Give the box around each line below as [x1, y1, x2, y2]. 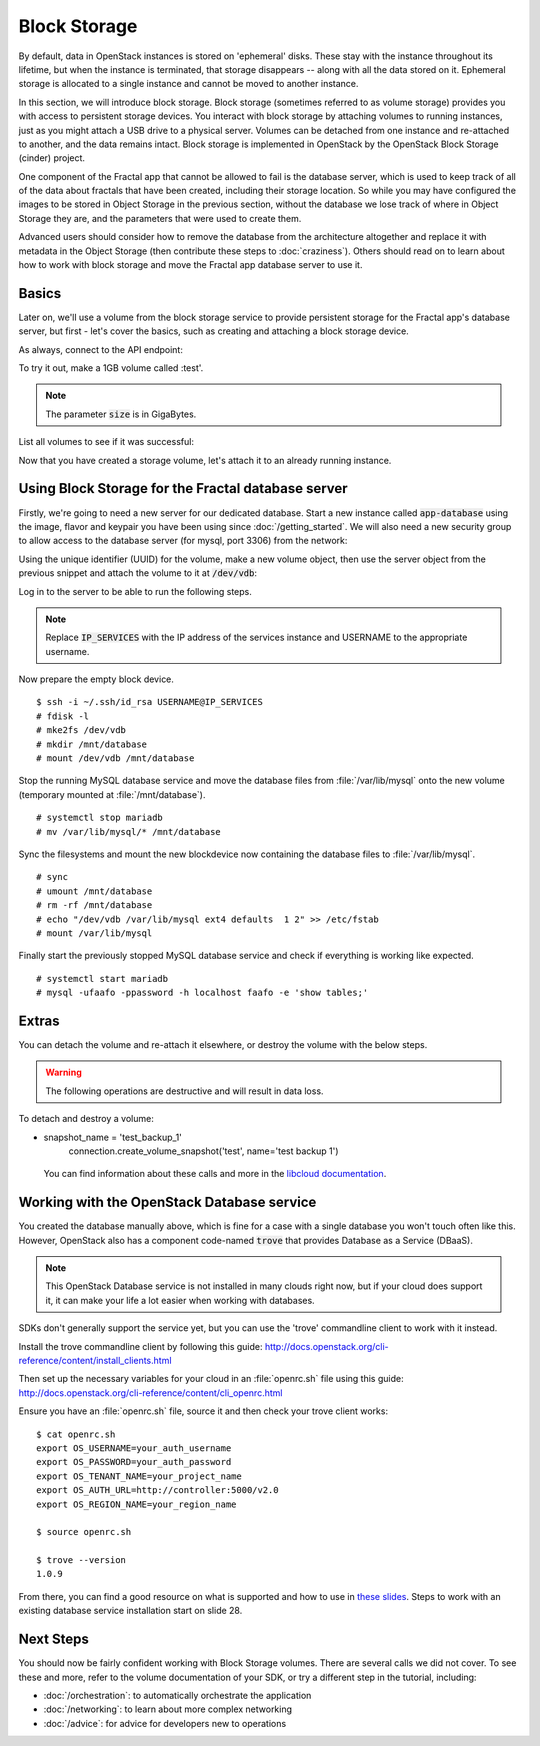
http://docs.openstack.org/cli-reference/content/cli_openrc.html [18, 1386, 283, 1399]
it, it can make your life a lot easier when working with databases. [45, 1294, 315, 1306]
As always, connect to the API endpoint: [18, 343, 184, 355]
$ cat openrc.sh [36, 1428, 116, 1440]
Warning [45, 1066, 82, 1079]
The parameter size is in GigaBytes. [45, 408, 197, 420]
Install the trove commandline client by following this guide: [18, 1340, 263, 1352]
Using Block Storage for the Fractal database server [18, 480, 349, 497]
